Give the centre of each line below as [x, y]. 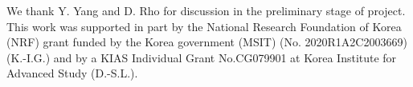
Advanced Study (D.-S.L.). [72, 73]
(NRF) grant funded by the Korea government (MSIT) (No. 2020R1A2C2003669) [207, 42]
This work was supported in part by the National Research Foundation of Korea [204, 26]
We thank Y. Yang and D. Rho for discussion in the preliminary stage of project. [206, 10]
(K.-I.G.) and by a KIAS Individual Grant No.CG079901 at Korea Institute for [202, 57]
